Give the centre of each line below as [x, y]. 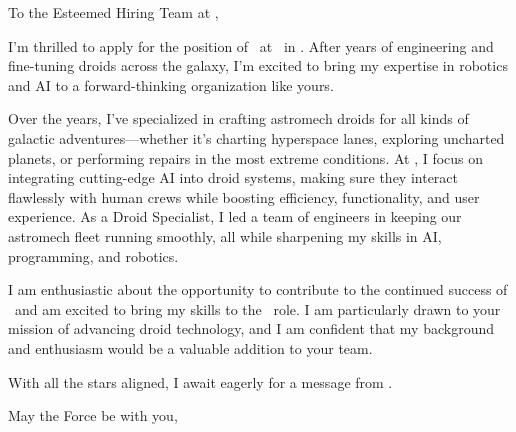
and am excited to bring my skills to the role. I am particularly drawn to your [257, 308]
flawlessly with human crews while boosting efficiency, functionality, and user [244, 196]
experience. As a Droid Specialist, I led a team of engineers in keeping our [235, 216]
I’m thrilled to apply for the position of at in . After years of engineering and [251, 45]
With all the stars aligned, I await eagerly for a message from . [200, 381]
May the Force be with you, [93, 415]
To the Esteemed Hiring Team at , [113, 12]
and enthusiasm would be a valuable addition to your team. [190, 347]
